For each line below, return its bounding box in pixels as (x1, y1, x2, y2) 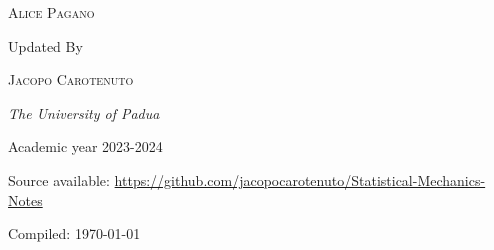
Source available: (8, 169, 110, 190)
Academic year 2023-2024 (8, 136, 163, 157)
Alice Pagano (8, 2, 95, 22)
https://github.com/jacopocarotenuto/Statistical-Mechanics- (114, 169, 486, 190)
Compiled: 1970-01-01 (8, 223, 141, 244)
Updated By (8, 35, 83, 56)
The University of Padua (8, 102, 160, 123)
